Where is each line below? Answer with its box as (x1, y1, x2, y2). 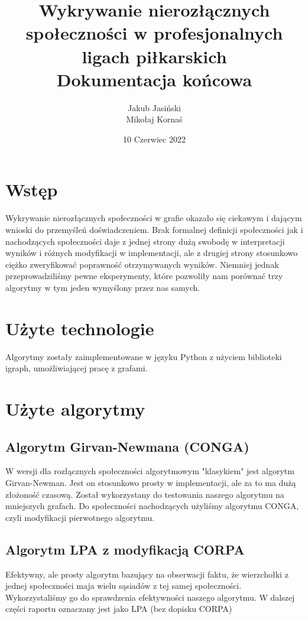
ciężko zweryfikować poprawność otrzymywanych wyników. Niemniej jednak (5, 258, 279, 270)
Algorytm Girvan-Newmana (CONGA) (5, 437, 249, 455)
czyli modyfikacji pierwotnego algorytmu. (5, 511, 155, 523)
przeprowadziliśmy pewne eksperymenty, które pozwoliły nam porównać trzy (5, 270, 283, 282)
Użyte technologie (5, 316, 154, 340)
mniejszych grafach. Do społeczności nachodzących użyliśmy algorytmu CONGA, (5, 500, 299, 512)
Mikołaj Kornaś (126, 113, 183, 125)
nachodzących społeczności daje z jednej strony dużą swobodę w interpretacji (5, 235, 285, 247)
